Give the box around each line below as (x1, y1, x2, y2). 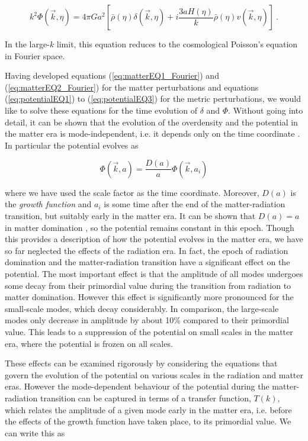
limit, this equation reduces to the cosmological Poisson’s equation (56, 38, 298, 50)
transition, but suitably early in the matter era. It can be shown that (5, 210, 256, 221)
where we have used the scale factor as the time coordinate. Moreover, (5, 186, 259, 198)
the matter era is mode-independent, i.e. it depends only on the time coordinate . (5, 127, 300, 140)
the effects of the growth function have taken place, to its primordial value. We (5, 415, 291, 427)
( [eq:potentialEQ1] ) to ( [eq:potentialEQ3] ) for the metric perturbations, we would (5, 92, 301, 105)
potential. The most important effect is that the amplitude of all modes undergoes (5, 267, 303, 279)
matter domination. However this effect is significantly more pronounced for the (5, 291, 294, 303)
